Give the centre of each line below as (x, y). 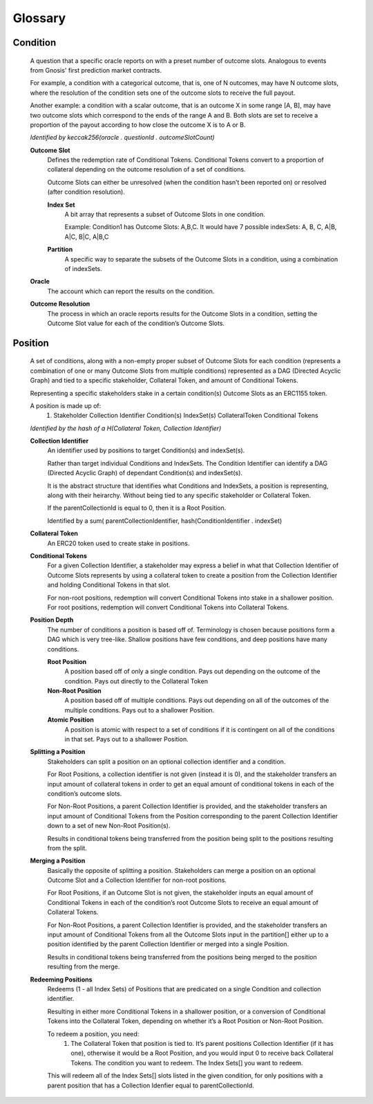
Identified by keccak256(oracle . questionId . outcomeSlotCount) (122, 138)
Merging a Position (58, 861)
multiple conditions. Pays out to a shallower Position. (140, 710)
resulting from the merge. (84, 967)
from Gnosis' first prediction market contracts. (96, 70)
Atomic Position (71, 720)
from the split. (67, 848)
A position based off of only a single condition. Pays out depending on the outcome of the (192, 672)
